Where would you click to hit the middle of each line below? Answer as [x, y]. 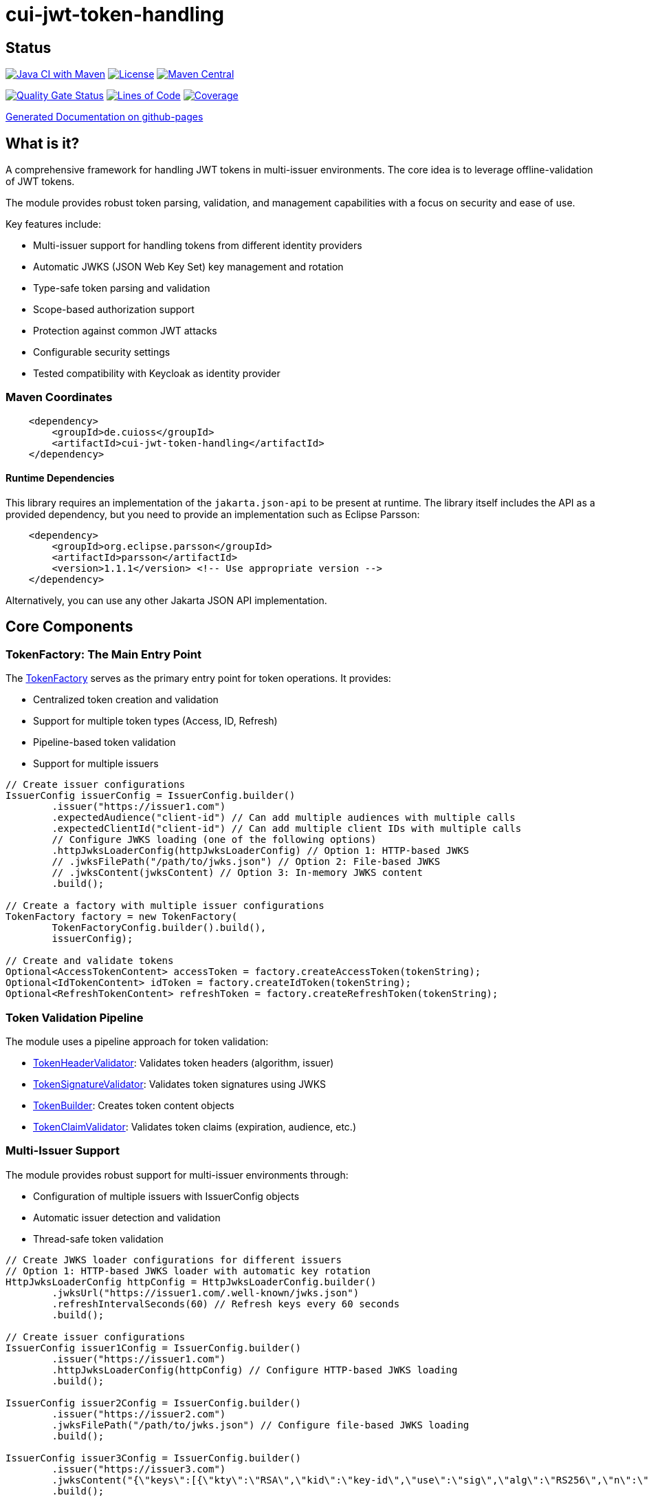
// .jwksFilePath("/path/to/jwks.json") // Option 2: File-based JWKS [246, 862]
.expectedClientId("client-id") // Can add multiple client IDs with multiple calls [287, 829]
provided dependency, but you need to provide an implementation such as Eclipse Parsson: [213, 514]
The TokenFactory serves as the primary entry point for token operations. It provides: [198, 678]
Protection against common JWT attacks [125, 331]
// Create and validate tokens [90, 961]
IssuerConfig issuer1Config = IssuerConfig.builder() [153, 1348]
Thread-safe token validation [98, 1239]
